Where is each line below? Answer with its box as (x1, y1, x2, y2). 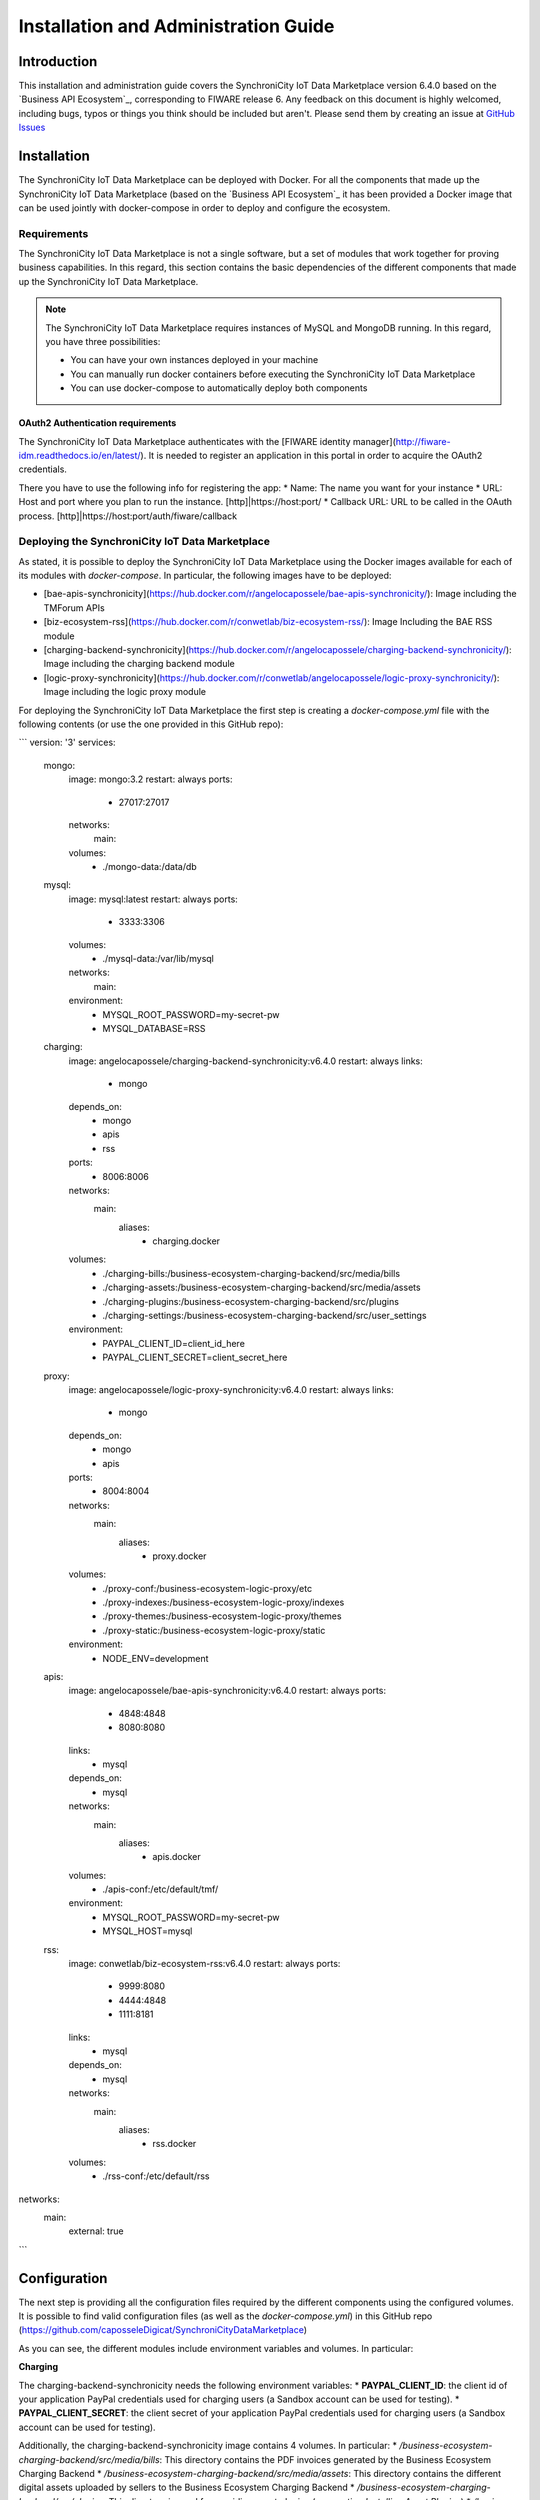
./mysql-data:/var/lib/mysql (102, 953, 215, 965)
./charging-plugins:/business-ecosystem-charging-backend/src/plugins (102, 1295, 400, 1307)
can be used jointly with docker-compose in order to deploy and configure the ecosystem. (18, 201, 391, 214)
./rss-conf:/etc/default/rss (102, 2170, 210, 2182)
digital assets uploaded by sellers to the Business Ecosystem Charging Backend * (18, 2481, 355, 2494)
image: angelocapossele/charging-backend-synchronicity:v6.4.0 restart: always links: (68, 1055, 424, 1067)
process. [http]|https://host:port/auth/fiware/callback (18, 510, 238, 522)
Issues (18, 121, 46, 134)
